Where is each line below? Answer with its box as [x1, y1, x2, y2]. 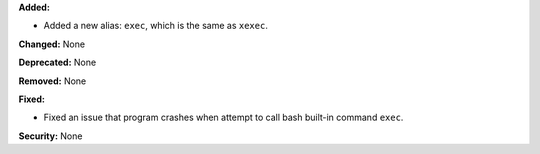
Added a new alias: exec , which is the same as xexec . [43, 20, 269, 32]
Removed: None [18, 75, 87, 87]
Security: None [18, 130, 83, 142]
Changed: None [18, 38, 85, 50]
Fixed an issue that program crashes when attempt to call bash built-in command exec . [43, 111, 404, 124]
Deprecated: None [18, 56, 97, 69]
